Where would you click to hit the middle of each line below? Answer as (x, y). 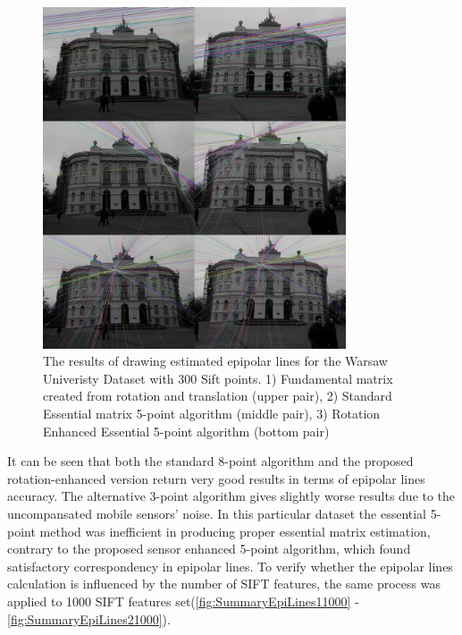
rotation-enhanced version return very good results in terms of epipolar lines (216, 478)
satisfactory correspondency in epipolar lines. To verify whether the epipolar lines (230, 566)
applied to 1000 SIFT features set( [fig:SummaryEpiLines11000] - (183, 601)
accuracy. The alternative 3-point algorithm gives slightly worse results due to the (231, 496)
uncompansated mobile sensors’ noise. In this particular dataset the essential (217, 514)
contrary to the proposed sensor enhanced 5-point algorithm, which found (209, 549)
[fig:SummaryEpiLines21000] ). (89, 618)
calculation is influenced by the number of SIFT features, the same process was (224, 584)
